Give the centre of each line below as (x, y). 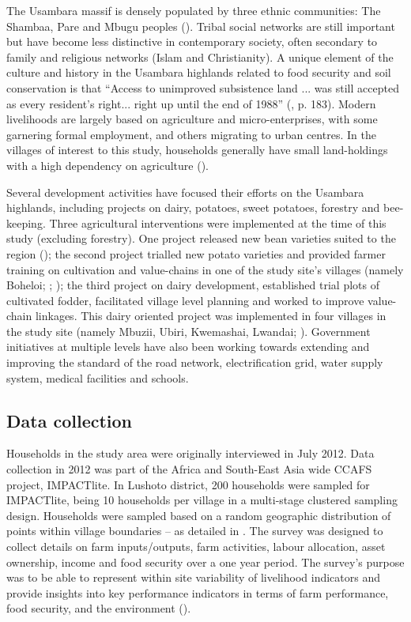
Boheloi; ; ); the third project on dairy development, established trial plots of (193, 285)
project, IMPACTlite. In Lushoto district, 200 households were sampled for (188, 484)
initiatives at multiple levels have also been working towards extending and (188, 347)
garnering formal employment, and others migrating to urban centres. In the (191, 134)
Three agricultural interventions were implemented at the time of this (218, 222)
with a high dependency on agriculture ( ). (108, 165)
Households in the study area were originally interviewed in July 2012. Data (190, 453)
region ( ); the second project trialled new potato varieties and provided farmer (196, 253)
